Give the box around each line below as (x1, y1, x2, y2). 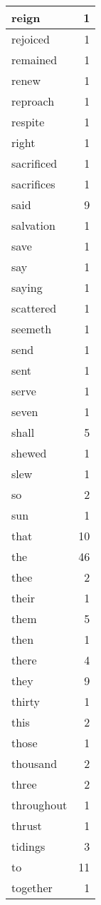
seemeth (11, 320, 52, 337)
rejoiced (11, 31, 50, 47)
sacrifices (11, 176, 55, 192)
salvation (11, 217, 55, 233)
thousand (11, 755, 58, 772)
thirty (11, 693, 41, 709)
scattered (11, 300, 57, 316)
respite (11, 113, 45, 130)
